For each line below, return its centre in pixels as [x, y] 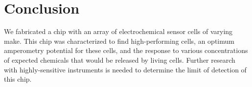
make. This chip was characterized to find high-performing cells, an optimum [119, 41]
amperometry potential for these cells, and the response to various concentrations [126, 50]
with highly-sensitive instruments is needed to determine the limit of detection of [125, 69]
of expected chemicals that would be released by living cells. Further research [120, 60]
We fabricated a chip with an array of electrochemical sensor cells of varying [118, 31]
